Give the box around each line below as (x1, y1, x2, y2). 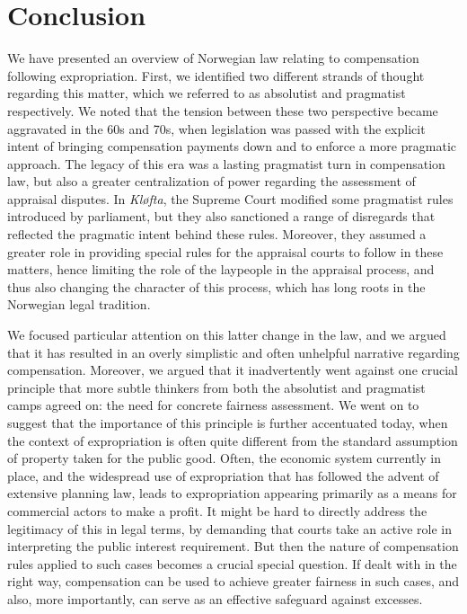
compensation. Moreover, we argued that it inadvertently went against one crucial (7, 360, 459, 379)
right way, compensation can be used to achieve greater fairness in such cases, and (7, 572, 460, 591)
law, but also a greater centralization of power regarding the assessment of (7, 172, 416, 191)
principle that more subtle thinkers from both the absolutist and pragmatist (7, 378, 426, 396)
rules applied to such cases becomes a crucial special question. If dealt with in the (7, 554, 457, 573)
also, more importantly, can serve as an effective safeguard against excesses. (7, 589, 423, 608)
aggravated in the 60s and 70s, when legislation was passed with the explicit (7, 119, 426, 138)
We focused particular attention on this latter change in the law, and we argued (7, 325, 446, 344)
